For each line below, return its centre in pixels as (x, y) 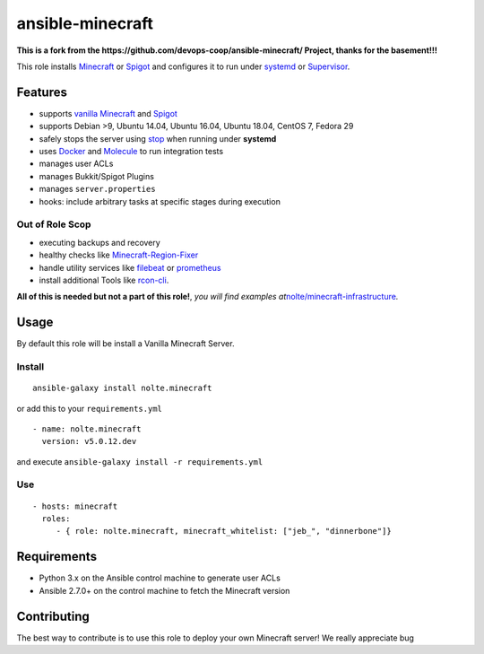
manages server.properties (97, 189)
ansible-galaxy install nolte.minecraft (122, 388)
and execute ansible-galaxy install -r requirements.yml (140, 461)
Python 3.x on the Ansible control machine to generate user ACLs (160, 578)
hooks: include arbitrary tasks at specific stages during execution (160, 201)
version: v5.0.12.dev (89, 441)
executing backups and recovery (99, 242)
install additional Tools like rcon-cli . (104, 280)
